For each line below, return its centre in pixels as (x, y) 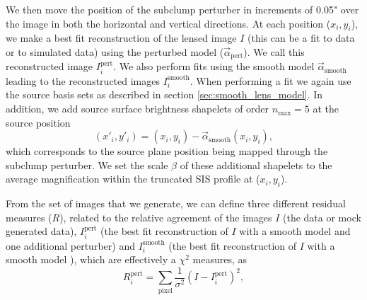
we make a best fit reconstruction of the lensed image (121, 38)
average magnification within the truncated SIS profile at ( (133, 179)
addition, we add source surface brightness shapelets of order (138, 109)
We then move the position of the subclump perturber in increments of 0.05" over (182, 9)
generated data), (41, 231)
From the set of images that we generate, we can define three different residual (176, 203)
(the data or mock (322, 217)
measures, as (220, 259)
